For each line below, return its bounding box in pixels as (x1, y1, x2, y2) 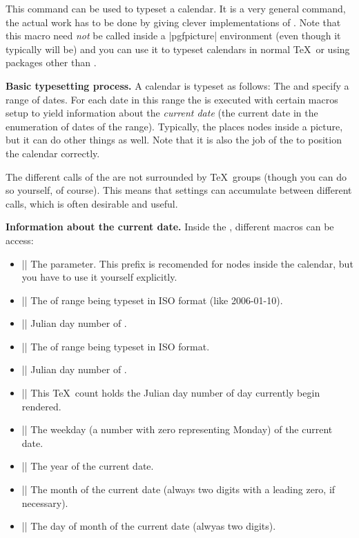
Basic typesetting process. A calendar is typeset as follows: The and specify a (6, 78, 349, 92)
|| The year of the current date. (21, 459, 154, 473)
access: (6, 232, 34, 247)
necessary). (21, 495, 68, 510)
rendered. (21, 399, 61, 413)
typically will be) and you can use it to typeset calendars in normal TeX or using (6, 41, 350, 56)
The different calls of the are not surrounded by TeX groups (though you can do (6, 169, 347, 183)
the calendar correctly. (6, 146, 100, 160)
